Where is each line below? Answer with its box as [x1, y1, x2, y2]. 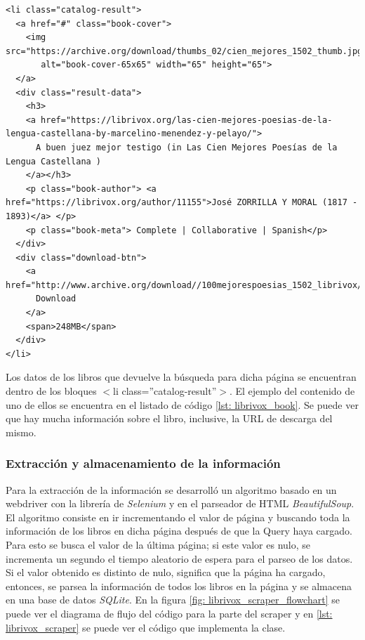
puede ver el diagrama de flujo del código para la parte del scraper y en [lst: [6, 606, 333, 620]
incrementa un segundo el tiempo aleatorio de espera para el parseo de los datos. [6, 551, 353, 566]
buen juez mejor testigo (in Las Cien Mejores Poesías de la [46, 142, 338, 152]
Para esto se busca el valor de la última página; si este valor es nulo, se [6, 537, 310, 551]
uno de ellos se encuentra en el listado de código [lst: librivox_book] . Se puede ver [6, 397, 359, 412]
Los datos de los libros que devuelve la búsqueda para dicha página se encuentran [6, 370, 357, 384]
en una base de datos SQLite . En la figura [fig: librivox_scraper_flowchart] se [6, 592, 340, 607]
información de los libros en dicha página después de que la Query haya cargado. [6, 523, 352, 538]
